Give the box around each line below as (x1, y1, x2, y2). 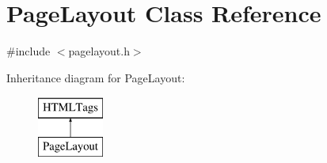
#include (6, 43, 51, 59)
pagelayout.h (68, 43, 130, 59)
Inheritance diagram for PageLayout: (6, 69, 185, 85)
